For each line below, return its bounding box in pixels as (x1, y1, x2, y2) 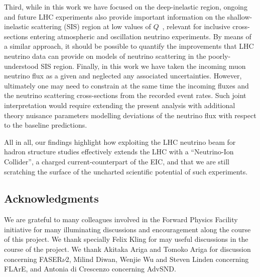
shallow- (227, 11, 252, 22)
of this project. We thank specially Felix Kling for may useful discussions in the (4, 234, 248, 244)
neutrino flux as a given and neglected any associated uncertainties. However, (4, 70, 242, 81)
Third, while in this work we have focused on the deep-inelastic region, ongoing (4, 2, 247, 12)
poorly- (208, 50, 231, 61)
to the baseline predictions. (4, 120, 87, 130)
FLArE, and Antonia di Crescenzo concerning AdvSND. (4, 263, 176, 274)
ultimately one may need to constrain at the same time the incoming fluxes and (4, 80, 249, 90)
